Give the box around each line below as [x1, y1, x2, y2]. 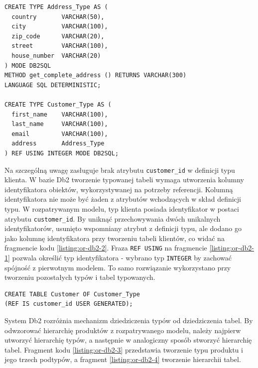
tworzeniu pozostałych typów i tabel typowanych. [4, 272, 155, 282]
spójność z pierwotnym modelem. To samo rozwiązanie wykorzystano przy [4, 262, 231, 272]
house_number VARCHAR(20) [11, 52, 101, 59]
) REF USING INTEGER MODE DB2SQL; [4, 149, 119, 157]
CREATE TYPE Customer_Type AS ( [4, 101, 112, 108]
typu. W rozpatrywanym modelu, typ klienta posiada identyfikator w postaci [4, 203, 239, 214]
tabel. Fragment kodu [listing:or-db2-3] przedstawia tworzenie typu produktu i [4, 344, 243, 355]
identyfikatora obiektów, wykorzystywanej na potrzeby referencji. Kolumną [4, 184, 233, 194]
